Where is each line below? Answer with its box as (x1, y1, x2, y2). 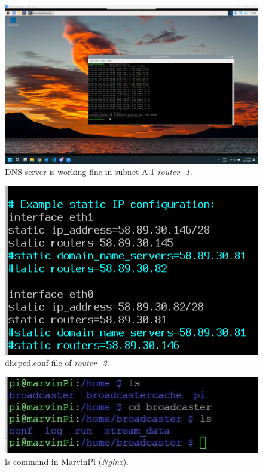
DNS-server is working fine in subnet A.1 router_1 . (5, 165, 192, 178)
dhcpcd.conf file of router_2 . (5, 356, 109, 369)
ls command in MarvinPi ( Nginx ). (5, 455, 129, 468)
